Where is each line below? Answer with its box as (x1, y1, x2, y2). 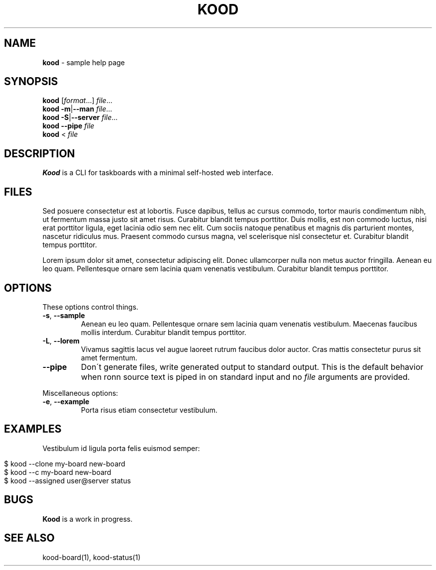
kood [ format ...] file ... (42, 96, 112, 105)
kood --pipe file (42, 121, 95, 130)
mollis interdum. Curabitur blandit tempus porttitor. (81, 328, 246, 337)
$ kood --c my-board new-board (4, 467, 111, 476)
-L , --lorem (42, 336, 80, 345)
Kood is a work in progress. (42, 514, 133, 523)
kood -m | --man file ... (42, 105, 112, 114)
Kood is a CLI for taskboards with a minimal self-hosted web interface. (42, 168, 274, 177)
